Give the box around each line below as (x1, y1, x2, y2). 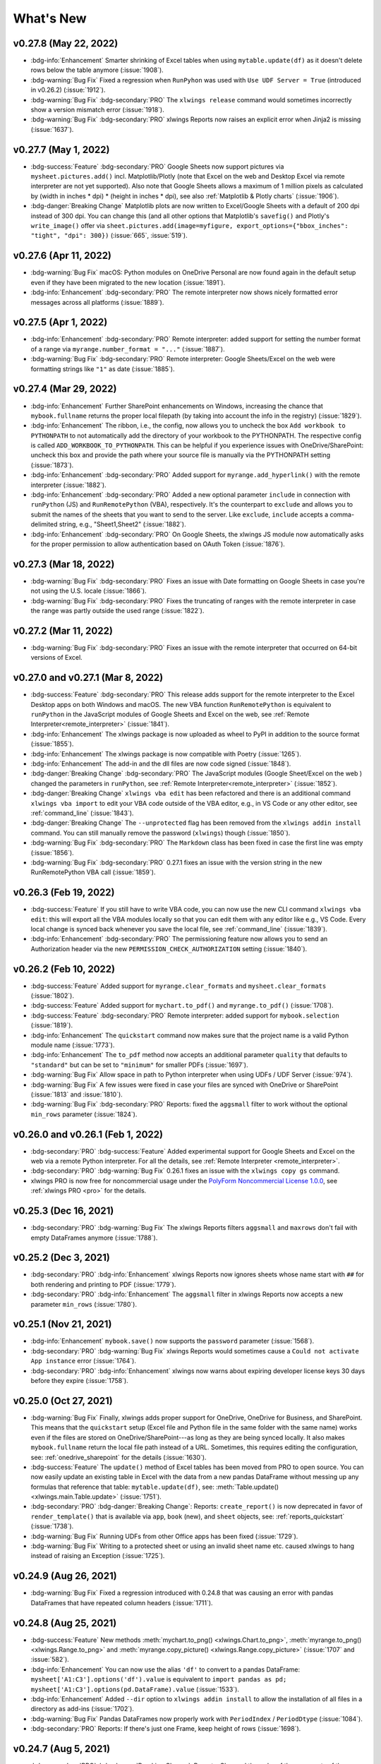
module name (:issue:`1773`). (30, 1041, 115, 1049)
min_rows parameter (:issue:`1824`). (30, 1110, 138, 1118)
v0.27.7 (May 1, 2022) (13, 143, 110, 155)
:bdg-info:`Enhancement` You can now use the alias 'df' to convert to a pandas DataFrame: (30, 1665, 300, 1674)
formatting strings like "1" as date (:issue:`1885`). (30, 364, 176, 373)
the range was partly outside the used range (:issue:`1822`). (30, 607, 205, 615)
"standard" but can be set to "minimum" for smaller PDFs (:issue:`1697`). (30, 1061, 248, 1069)
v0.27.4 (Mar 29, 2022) (13, 383, 117, 395)
